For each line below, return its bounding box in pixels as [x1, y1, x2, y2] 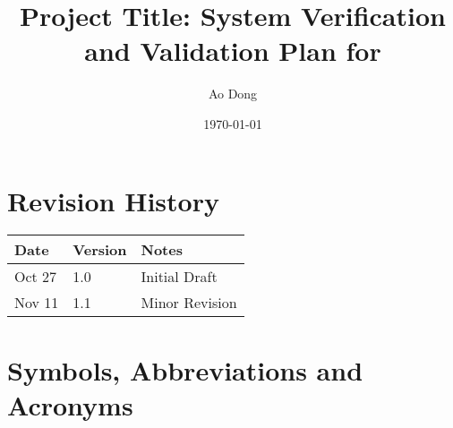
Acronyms [7, 386, 133, 423]
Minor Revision [141, 292, 237, 313]
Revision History [7, 182, 219, 218]
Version [73, 239, 127, 261]
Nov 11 [14, 292, 59, 313]
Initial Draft [141, 266, 218, 287]
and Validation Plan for [84, 32, 381, 69]
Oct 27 [14, 266, 57, 287]
